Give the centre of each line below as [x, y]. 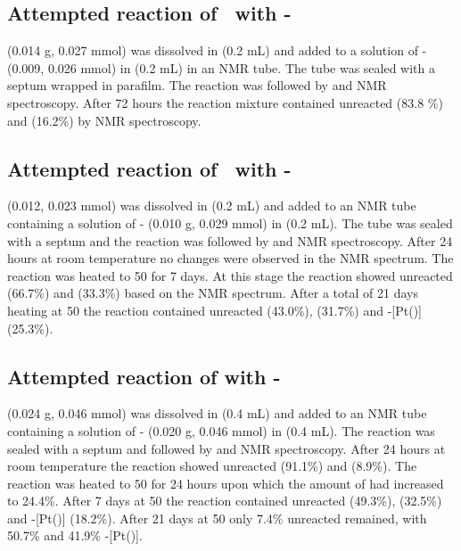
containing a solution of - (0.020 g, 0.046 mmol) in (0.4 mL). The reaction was [221, 430]
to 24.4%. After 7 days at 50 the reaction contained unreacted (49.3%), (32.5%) [225, 501]
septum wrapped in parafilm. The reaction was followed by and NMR [197, 85]
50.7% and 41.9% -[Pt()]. [75, 535]
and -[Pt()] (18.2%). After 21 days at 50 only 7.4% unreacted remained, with [217, 518]
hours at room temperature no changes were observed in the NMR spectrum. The [230, 258]
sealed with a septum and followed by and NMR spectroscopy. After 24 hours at [226, 448]
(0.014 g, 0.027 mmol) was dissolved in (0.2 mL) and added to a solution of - [217, 50]
